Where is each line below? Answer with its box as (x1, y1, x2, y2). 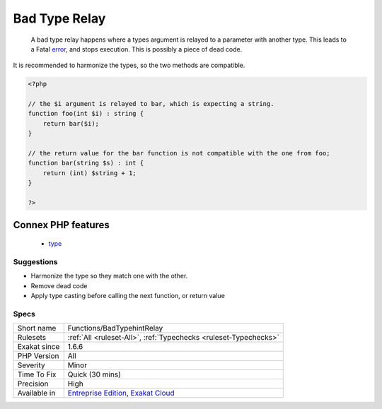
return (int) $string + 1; (42, 169, 137, 177)
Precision (17, 379, 49, 389)
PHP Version (17, 351, 59, 361)
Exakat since (17, 342, 60, 352)
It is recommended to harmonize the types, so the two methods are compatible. (13, 61, 245, 70)
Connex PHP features (13, 219, 110, 231)
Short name (17, 324, 57, 333)
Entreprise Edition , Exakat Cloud (67, 389, 175, 398)
